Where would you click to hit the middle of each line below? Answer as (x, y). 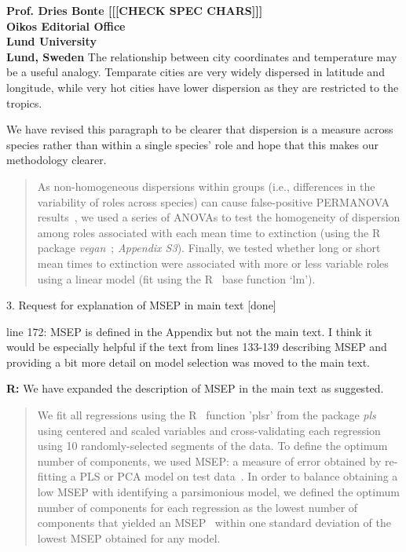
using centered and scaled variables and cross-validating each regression (209, 430)
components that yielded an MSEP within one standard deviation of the (214, 523)
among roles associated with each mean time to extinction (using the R (209, 232)
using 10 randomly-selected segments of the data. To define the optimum (212, 446)
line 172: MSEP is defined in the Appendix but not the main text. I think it (190, 331)
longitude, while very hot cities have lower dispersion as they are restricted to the (203, 87)
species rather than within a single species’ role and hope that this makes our (192, 144)
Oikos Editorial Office (66, 26)
